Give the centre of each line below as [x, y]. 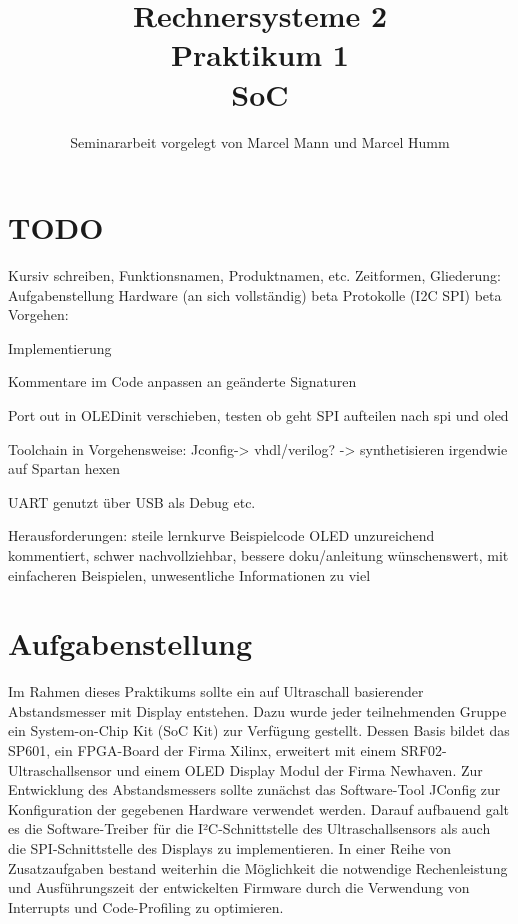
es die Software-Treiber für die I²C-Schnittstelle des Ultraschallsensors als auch [249, 828]
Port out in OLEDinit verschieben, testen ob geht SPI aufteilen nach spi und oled [258, 415]
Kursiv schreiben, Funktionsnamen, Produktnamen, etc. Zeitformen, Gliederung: [254, 275]
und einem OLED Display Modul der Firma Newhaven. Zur [299, 769]
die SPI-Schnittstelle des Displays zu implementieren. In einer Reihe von [230, 848]
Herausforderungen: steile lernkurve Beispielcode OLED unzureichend [221, 535]
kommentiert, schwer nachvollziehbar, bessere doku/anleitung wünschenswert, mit [258, 554]
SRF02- [423, 750]
